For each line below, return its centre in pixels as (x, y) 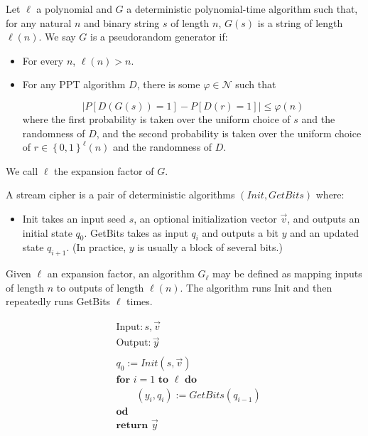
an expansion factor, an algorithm (121, 273)
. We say (57, 37)
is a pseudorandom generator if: (159, 37)
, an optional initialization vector (205, 218)
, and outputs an (324, 218)
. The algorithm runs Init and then (256, 287)
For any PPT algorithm (74, 84)
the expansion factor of (104, 170)
